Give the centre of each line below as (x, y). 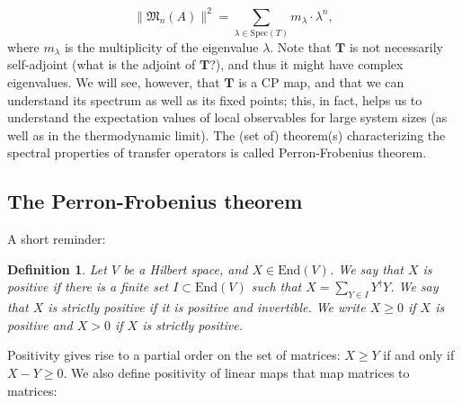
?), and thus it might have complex (307, 64)
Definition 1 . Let (57, 269)
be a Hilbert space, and (186, 269)
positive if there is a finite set (88, 287)
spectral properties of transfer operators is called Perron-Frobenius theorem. (217, 152)
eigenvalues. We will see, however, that (114, 82)
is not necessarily (396, 46)
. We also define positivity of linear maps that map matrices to (236, 372)
